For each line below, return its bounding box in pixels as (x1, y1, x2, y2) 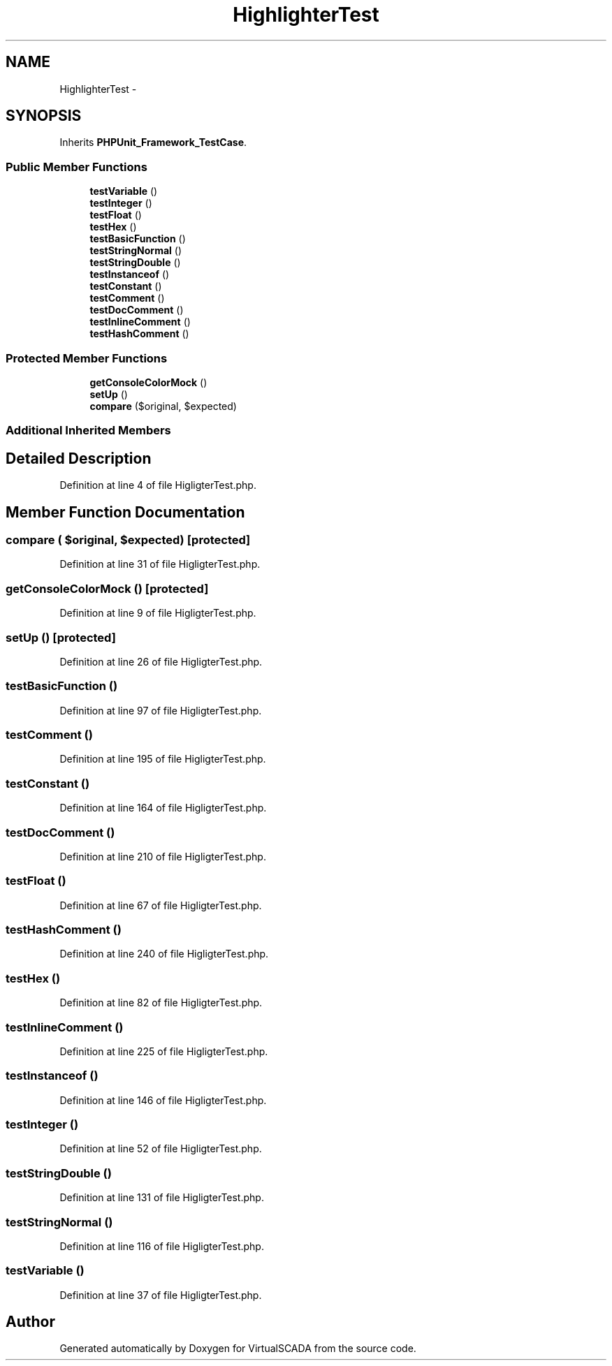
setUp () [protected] (6, 630, 116, 645)
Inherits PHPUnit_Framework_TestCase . (59, 136, 247, 149)
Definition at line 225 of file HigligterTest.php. (59, 1045, 268, 1057)
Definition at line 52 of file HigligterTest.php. (59, 1143, 262, 1155)
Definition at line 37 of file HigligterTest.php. (59, 1288, 262, 1301)
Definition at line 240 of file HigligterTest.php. (59, 948, 269, 960)
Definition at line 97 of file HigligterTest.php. (59, 704, 262, 717)
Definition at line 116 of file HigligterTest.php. (59, 1240, 264, 1252)
